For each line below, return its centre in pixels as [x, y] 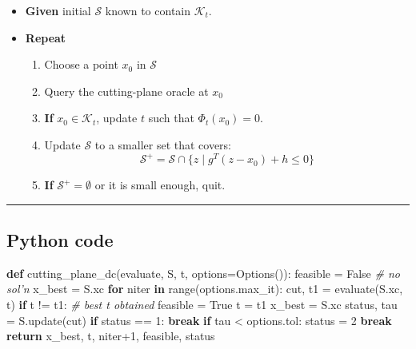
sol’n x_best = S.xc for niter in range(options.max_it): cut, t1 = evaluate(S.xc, [205, 289]
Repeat [46, 37]
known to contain [148, 10]
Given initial [58, 10]
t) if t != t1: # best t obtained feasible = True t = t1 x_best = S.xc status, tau [202, 305]
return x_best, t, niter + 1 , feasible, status [111, 336]
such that [171, 118]
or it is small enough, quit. [160, 185]
